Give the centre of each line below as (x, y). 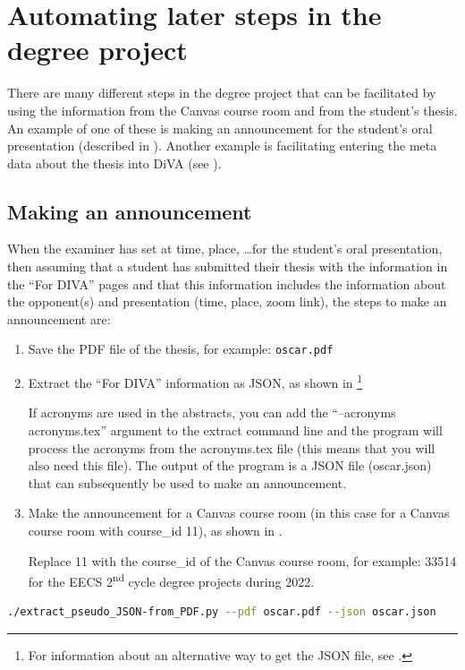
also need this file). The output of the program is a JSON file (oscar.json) (230, 465)
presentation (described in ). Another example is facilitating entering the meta (222, 146)
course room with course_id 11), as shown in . (155, 530)
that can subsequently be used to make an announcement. (187, 482)
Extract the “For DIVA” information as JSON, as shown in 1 (195, 381)
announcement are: (59, 318)
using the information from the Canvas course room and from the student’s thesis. (232, 110)
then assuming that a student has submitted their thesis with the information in (228, 266)
